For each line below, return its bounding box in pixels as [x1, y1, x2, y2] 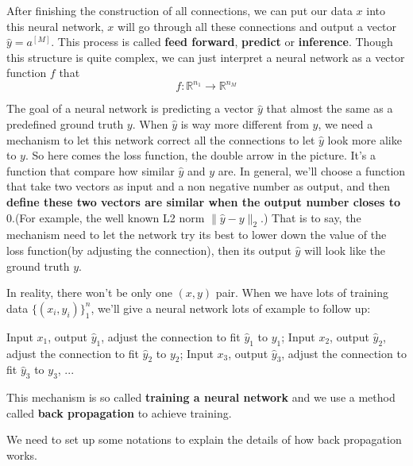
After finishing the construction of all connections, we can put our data [6, 2, 353, 18]
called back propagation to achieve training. [6, 404, 232, 421]
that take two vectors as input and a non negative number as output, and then [6, 178, 390, 194]
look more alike [327, 131, 402, 148]
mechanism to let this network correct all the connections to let [6, 131, 315, 148]
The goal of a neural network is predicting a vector [6, 100, 254, 117]
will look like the [304, 242, 386, 259]
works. [6, 446, 38, 463]
